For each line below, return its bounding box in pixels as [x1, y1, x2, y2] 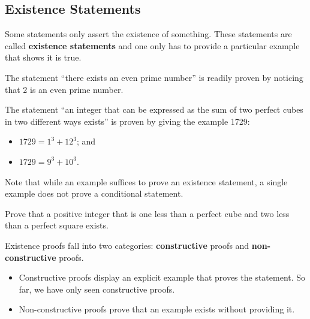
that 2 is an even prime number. [5, 83, 124, 95]
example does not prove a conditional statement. [5, 187, 183, 200]
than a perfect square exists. [5, 219, 109, 231]
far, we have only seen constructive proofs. [19, 282, 175, 295]
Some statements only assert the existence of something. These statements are [5, 28, 292, 40]
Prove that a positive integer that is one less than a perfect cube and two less [5, 207, 290, 219]
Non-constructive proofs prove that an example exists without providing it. [19, 303, 295, 315]
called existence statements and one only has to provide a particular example [5, 39, 300, 52]
